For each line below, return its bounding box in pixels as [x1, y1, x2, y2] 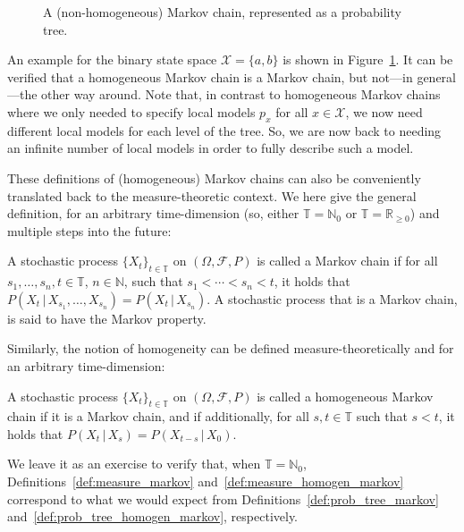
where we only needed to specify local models [7, 102, 256, 121]
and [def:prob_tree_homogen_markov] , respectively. [7, 507, 299, 526]
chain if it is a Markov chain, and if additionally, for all [7, 407, 309, 426]
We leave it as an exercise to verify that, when [7, 454, 261, 473]
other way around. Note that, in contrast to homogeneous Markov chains [41, 85, 441, 104]
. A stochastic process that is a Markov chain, [207, 289, 458, 308]
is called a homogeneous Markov [257, 386, 434, 405]
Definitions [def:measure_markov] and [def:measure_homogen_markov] [7, 472, 404, 491]
